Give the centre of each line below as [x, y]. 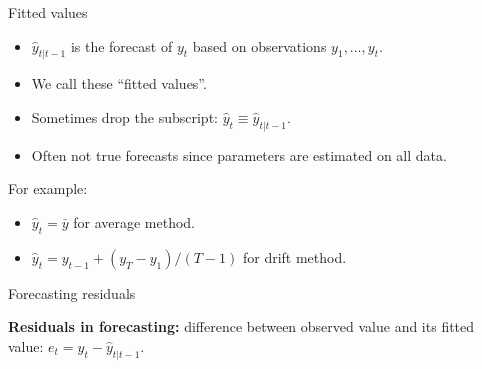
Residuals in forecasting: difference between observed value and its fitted [241, 326]
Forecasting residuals [72, 292]
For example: [48, 188]
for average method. [134, 221]
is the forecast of [121, 45]
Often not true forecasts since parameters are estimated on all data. [239, 154]
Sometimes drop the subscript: [124, 116]
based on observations [259, 45]
